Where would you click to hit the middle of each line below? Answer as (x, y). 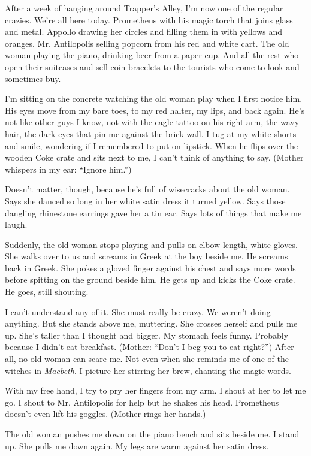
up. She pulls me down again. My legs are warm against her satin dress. (137, 446)
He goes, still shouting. (47, 292)
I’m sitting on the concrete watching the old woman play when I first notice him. (154, 99)
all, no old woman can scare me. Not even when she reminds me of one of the (147, 359)
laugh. (16, 224)
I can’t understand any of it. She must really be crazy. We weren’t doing (138, 311)
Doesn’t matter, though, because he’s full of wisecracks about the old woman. (147, 189)
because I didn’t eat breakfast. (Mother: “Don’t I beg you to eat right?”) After (150, 347)
